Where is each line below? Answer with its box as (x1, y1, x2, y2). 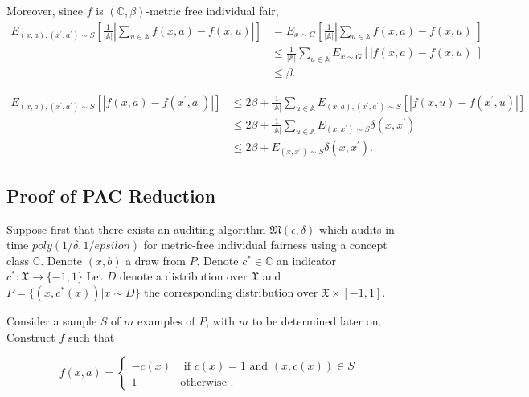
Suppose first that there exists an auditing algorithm (6, 220, 266, 237)
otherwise (180, 377, 227, 389)
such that (68, 328, 115, 345)
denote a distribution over (119, 268, 248, 284)
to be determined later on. (252, 313, 382, 329)
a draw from (125, 252, 186, 268)
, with (206, 313, 236, 329)
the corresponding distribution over (144, 284, 318, 300)
